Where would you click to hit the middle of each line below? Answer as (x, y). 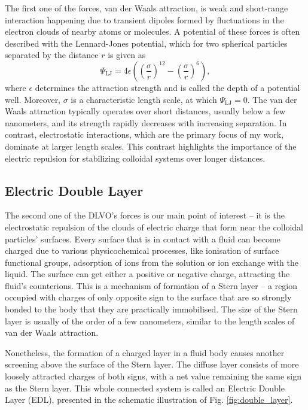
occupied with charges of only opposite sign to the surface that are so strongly (148, 297)
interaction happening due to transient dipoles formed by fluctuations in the (144, 19)
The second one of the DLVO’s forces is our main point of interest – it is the (145, 215)
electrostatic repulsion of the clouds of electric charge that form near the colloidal (154, 227)
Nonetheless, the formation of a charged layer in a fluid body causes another (145, 352)
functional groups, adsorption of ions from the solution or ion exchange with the (152, 262)
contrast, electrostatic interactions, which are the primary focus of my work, (144, 134)
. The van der (272, 99)
